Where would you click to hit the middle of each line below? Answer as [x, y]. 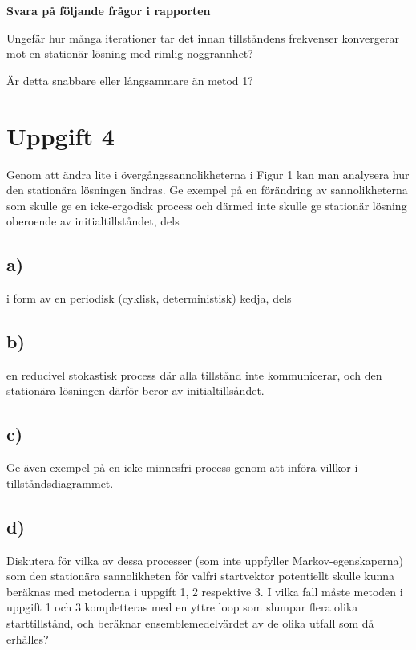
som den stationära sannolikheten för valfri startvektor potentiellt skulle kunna [201, 576]
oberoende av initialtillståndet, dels [93, 221]
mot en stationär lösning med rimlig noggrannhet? [130, 53]
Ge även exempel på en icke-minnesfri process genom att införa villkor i [182, 467]
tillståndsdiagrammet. [60, 483]
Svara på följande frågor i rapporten [109, 10]
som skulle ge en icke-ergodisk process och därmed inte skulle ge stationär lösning [207, 205]
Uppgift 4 [61, 135]
